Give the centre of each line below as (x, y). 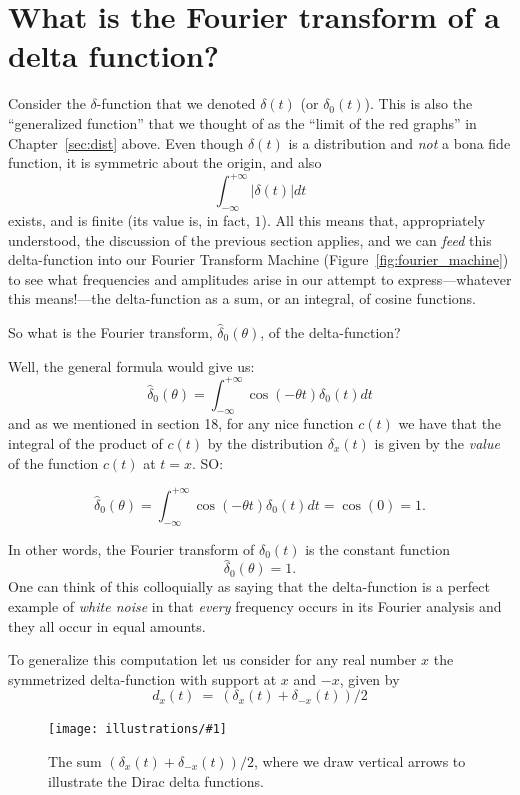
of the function (53, 462)
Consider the (47, 103)
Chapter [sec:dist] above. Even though (126, 142)
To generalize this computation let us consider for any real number (212, 659)
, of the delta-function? (330, 331)
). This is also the (418, 103)
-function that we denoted (176, 103)
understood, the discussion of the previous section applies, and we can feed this (250, 239)
